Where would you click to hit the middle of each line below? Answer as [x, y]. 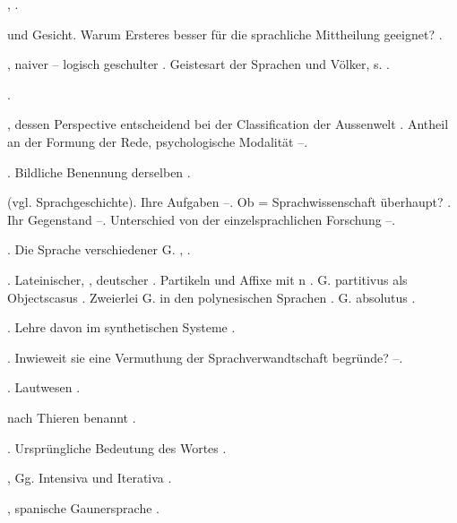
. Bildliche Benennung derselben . [99, 171]
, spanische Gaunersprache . [83, 507]
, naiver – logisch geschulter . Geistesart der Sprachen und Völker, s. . [198, 64]
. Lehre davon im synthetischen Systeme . [121, 327]
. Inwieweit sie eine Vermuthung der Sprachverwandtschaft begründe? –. [205, 357]
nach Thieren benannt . [72, 417]
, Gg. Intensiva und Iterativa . [90, 478]
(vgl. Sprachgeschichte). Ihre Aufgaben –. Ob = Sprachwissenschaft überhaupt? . [229, 202]
